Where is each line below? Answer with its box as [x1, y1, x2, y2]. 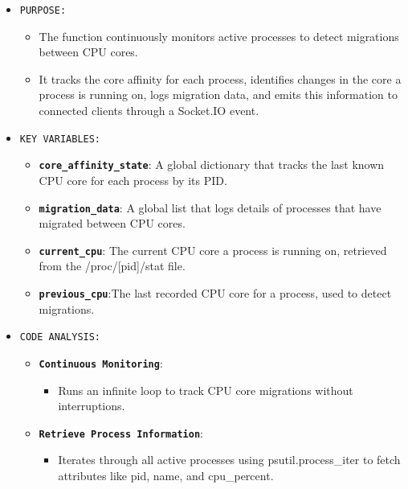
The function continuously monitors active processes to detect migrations [39, 27, 399, 44]
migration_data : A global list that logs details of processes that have [39, 199, 381, 216]
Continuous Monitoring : [39, 354, 163, 371]
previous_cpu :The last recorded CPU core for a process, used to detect [39, 285, 392, 302]
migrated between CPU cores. [39, 215, 186, 232]
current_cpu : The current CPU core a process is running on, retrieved [39, 241, 387, 258]
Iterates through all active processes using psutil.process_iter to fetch [58, 451, 401, 468]
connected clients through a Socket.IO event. [39, 102, 259, 119]
